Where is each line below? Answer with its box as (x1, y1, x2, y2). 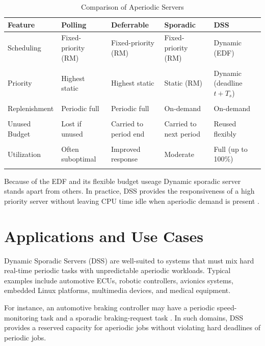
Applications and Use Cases (4, 225, 204, 246)
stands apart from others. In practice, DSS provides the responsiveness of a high (4, 185, 255, 196)
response (111, 153, 138, 164)
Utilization (8, 148, 41, 159)
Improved (111, 143, 141, 154)
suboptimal (61, 153, 96, 164)
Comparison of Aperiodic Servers (81, 2, 184, 12)
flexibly (214, 128, 236, 139)
